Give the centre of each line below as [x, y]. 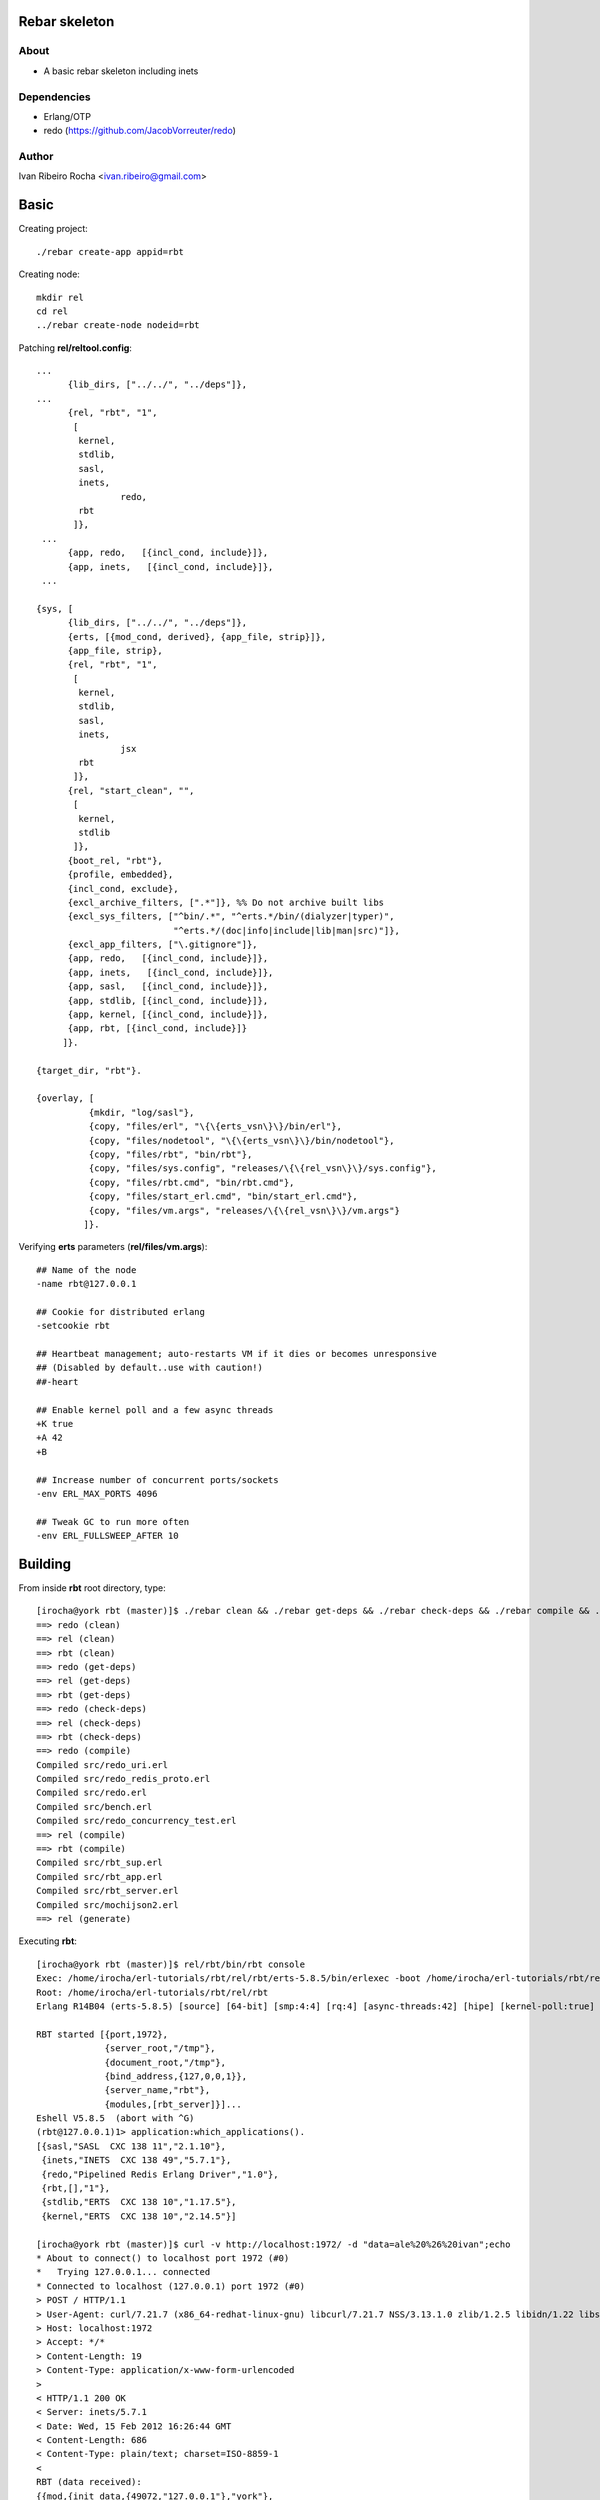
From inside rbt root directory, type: [92, 1588]
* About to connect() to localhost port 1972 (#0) [163, 2258]
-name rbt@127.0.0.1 [86, 1284]
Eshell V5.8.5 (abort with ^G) [115, 2118]
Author [36, 157]
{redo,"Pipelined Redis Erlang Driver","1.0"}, [160, 2174]
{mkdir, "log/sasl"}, [141, 1112]
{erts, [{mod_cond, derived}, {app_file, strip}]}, [197, 636]
